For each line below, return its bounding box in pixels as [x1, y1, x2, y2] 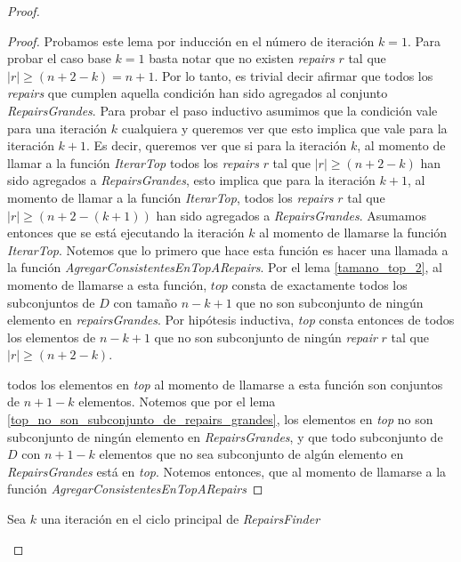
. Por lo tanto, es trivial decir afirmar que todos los [154, 66, 433, 84]
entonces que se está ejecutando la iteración [7, 223, 245, 242]
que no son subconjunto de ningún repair [154, 327, 377, 346]
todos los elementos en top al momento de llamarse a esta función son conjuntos [7, 374, 443, 393]
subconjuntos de [7, 293, 95, 311]
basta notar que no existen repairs [149, 49, 335, 68]
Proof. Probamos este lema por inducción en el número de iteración [7, 31, 375, 50]
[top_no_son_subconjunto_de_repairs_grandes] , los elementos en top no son [7, 410, 433, 429]
